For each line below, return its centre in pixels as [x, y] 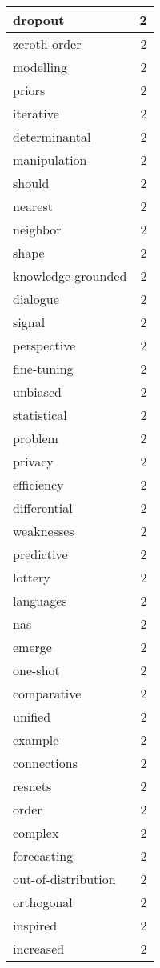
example [36, 740]
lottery [32, 577]
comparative [47, 693]
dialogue [36, 299]
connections [45, 763]
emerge [32, 647]
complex [36, 832]
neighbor [37, 229]
